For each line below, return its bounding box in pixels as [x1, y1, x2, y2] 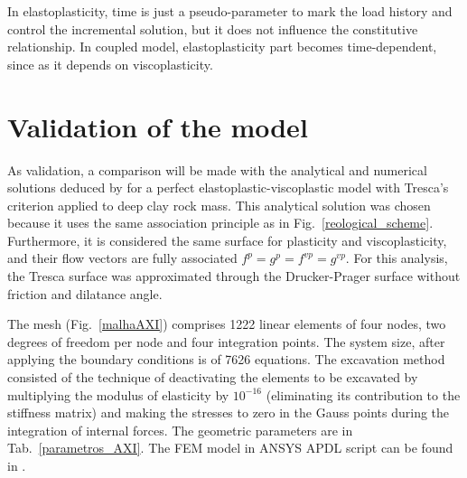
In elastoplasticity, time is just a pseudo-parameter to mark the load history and [7, 2, 453, 20]
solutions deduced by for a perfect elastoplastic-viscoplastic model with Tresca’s [7, 178, 449, 197]
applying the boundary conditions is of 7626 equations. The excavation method [7, 350, 445, 369]
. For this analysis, [345, 248, 448, 267]
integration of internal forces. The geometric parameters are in [7, 420, 353, 439]
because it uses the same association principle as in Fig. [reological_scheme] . [7, 213, 434, 232]
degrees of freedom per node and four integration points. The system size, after [7, 332, 445, 351]
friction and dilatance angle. [7, 284, 163, 303]
